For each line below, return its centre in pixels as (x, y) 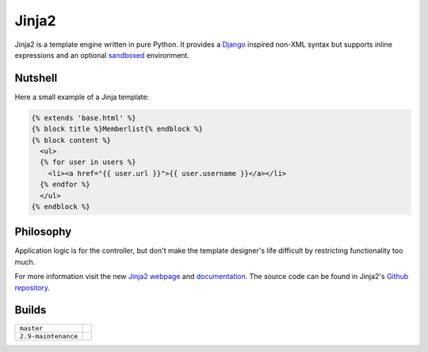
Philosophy (43, 232)
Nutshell (36, 78)
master (31, 328)
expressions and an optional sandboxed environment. (102, 55)
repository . (32, 287)
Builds (31, 310)
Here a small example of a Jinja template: (82, 97)
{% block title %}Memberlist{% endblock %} (117, 129)
